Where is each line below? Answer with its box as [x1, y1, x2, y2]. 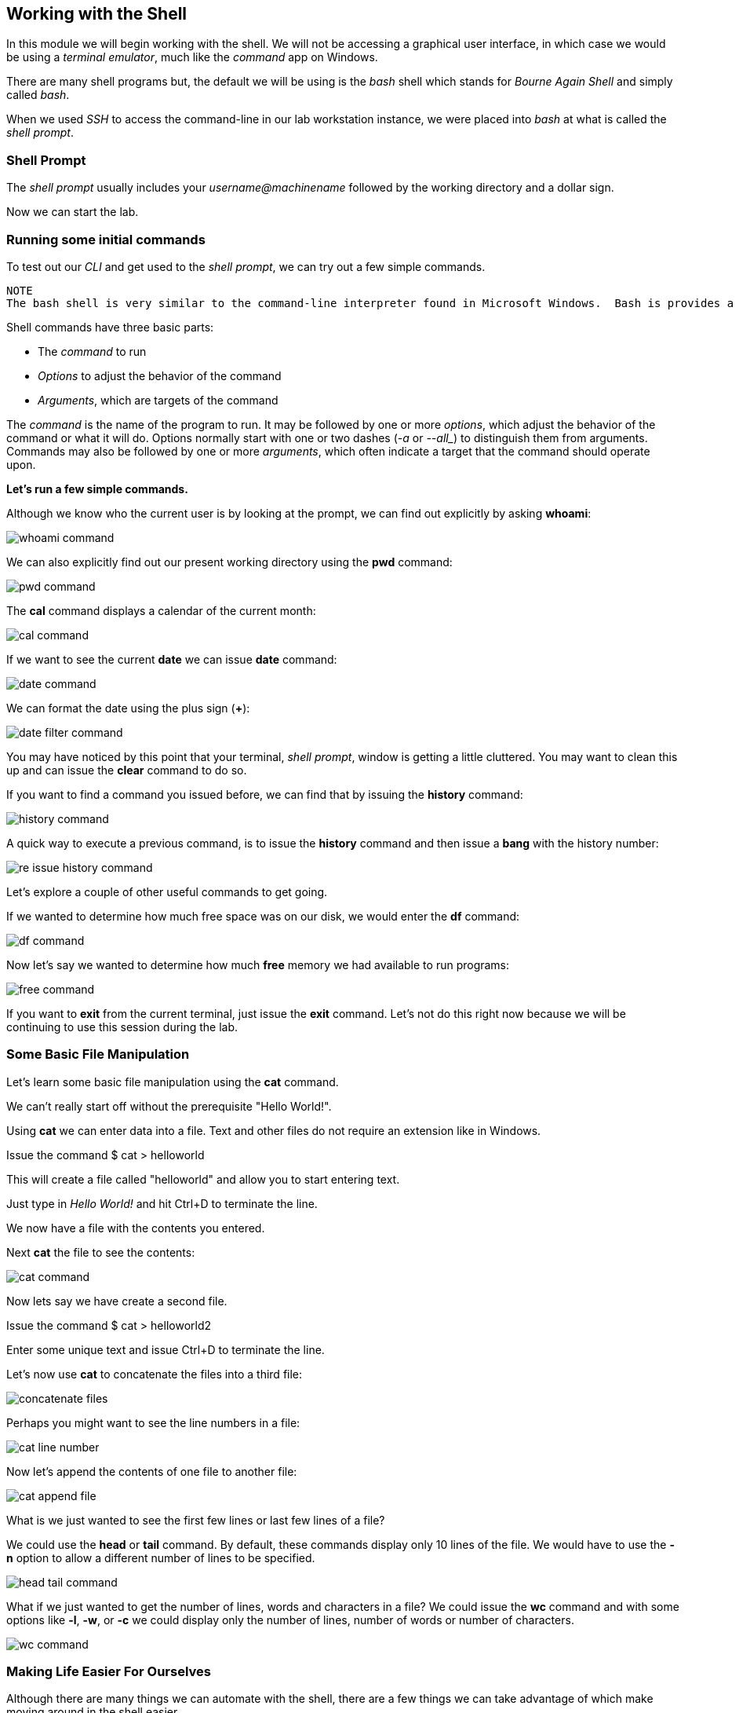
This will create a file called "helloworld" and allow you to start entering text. [6, 1172, 400, 1186]
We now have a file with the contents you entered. [6, 1221, 265, 1235]
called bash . [6, 88, 70, 102]
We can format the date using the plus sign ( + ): [6, 701, 250, 715]
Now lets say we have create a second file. [6, 1294, 228, 1308]
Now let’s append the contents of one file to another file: [6, 1464, 297, 1478]
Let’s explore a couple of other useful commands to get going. [6, 884, 328, 899]
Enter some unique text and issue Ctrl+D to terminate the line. [6, 1342, 325, 1356]
